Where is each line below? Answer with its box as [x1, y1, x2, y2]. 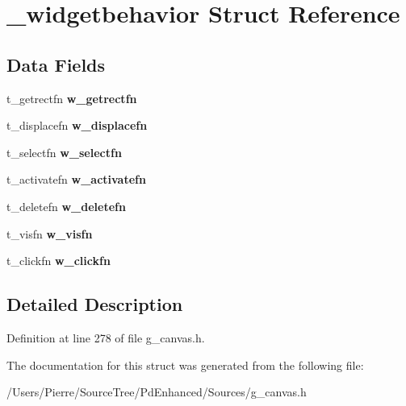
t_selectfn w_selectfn [6, 143, 122, 160]
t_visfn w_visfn [6, 225, 93, 242]
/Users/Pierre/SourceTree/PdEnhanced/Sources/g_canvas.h [6, 383, 307, 400]
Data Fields [6, 52, 106, 77]
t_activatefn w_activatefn [6, 171, 146, 188]
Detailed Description [6, 292, 183, 317]
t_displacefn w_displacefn [6, 117, 148, 134]
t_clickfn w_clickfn [6, 252, 111, 269]
